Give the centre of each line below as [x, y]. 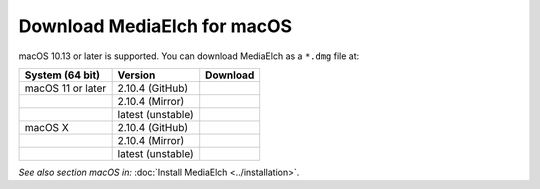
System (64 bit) [62, 75]
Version [136, 75]
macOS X [46, 127]
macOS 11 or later [65, 88]
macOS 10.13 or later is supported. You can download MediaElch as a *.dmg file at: [189, 56]
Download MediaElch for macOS [155, 26]
